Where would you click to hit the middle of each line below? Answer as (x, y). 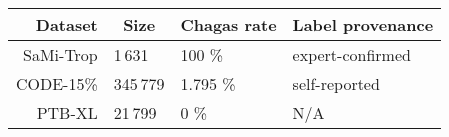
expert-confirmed (351, 54)
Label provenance (363, 24)
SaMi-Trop (60, 54)
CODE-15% (57, 83)
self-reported (336, 83)
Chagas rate (228, 24)
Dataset (66, 24)
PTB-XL (67, 112)
